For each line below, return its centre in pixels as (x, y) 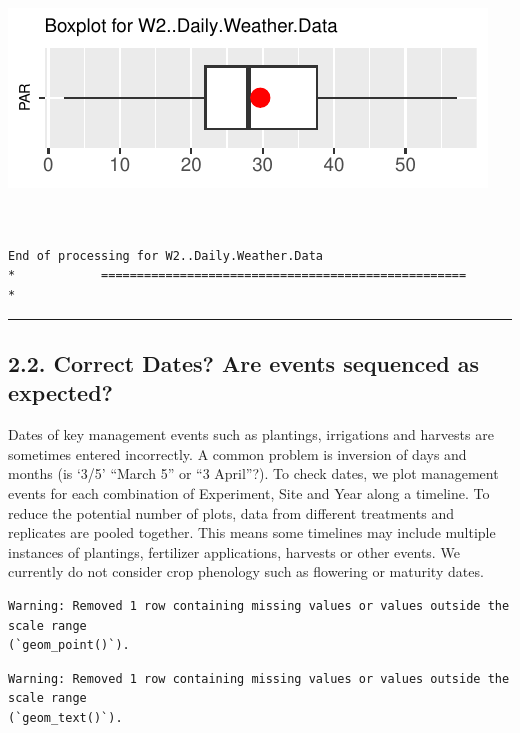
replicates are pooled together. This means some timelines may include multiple (252, 532)
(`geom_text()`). (65, 717)
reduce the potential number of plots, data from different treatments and (231, 512)
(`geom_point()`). (69, 645)
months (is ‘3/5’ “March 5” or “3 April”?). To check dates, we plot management (253, 473)
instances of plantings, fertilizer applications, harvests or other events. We (234, 551)
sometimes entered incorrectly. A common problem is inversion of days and (237, 453)
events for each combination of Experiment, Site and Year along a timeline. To (249, 492)
